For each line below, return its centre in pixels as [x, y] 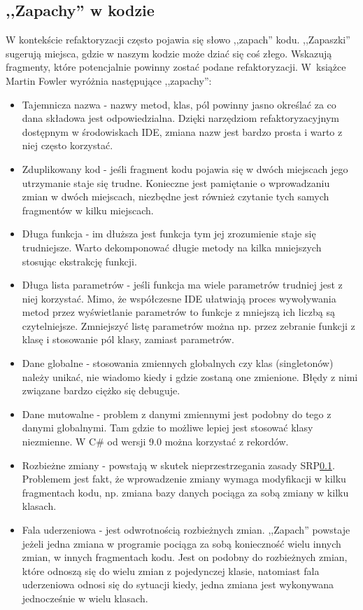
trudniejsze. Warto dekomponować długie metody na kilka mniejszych [172, 247]
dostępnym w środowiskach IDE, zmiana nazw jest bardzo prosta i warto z [182, 131]
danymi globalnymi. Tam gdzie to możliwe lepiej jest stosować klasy [168, 428]
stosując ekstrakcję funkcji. [79, 261]
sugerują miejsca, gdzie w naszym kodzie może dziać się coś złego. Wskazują [169, 53]
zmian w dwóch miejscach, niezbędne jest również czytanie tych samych [176, 196]
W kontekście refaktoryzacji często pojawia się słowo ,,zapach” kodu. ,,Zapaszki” [178, 40]
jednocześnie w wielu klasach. [85, 598]
